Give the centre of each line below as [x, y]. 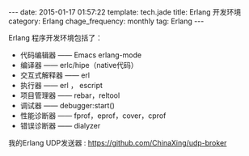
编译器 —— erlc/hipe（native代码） [79, 65]
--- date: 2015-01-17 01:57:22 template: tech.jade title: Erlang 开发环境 [125, 12]
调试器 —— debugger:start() [68, 105]
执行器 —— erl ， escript [61, 85]
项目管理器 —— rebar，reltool [70, 95]
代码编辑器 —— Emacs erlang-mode [81, 55]
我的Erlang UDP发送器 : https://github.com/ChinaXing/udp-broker [118, 143]
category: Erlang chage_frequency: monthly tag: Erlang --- [106, 21]
